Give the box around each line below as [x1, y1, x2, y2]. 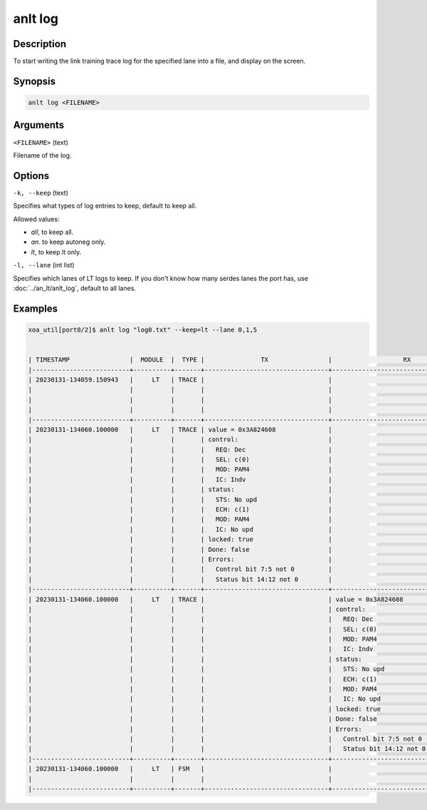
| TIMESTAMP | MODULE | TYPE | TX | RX [28, 356, 411, 364]
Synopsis [13, 75, 56, 87]
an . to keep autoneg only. [31, 237, 106, 246]
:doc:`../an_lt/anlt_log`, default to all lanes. [13, 284, 137, 292]
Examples [13, 302, 58, 314]
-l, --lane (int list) [13, 261, 75, 270]
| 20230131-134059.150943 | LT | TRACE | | [28, 375, 332, 384]
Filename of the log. [13, 150, 72, 160]
